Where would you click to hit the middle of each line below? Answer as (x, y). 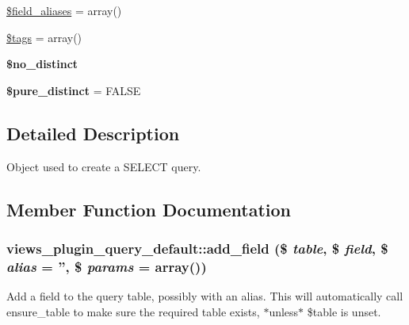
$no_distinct (42, 64)
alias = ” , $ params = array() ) (107, 266)
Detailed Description (93, 133)
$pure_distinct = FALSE (74, 90)
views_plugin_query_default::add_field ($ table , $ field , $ (197, 248)
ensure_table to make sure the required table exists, (133, 311)
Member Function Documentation (149, 209)
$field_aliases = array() (64, 10)
